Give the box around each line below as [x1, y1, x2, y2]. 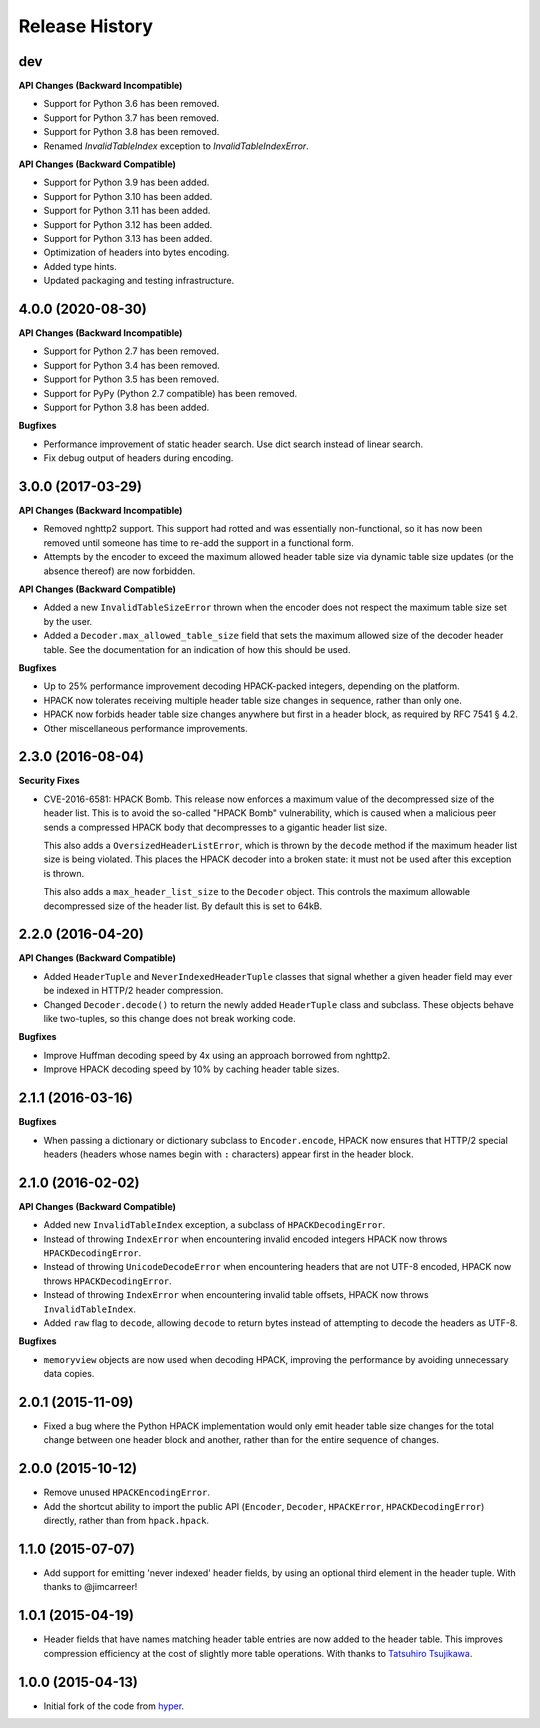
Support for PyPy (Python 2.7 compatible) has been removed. [43, 387, 298, 399]
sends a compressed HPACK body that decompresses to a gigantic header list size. [43, 821, 388, 833]
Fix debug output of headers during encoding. [43, 452, 234, 464]
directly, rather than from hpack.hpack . [43, 1515, 210, 1527]
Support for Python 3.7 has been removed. [43, 111, 220, 124]
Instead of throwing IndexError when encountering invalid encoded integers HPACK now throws [43, 1233, 448, 1245]
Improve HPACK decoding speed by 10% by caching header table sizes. [43, 1063, 340, 1075]
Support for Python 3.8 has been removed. [43, 126, 220, 138]
